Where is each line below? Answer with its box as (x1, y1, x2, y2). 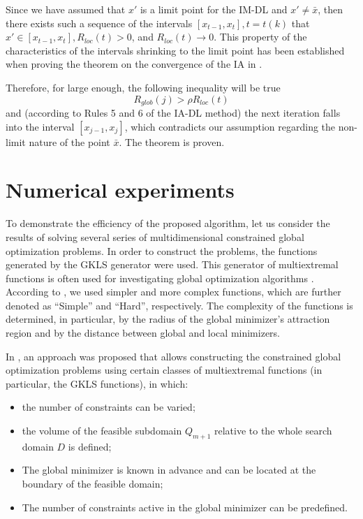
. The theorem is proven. (119, 134, 225, 149)
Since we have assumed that (6, 2, 126, 16)
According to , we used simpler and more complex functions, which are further (6, 284, 341, 299)
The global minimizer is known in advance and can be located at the (22, 462, 316, 477)
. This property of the (214, 29, 307, 44)
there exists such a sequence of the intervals (6, 15, 193, 30)
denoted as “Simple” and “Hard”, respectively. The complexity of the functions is (6, 298, 353, 312)
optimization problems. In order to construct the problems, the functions (6, 243, 318, 258)
